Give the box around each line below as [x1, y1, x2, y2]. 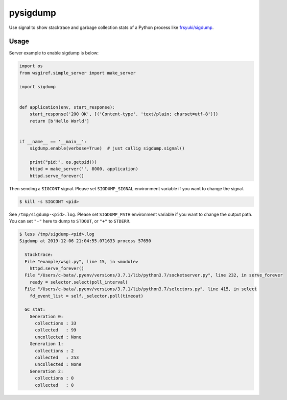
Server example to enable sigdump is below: [9, 50, 99, 56]
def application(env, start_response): [19, 104, 115, 110]
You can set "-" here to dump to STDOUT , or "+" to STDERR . [9, 218, 131, 224]
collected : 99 [35, 327, 77, 333]
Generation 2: [29, 368, 64, 374]
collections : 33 [35, 321, 77, 326]
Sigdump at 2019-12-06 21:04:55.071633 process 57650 [19, 238, 151, 244]
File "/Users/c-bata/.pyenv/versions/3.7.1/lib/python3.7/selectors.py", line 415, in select [24, 286, 257, 292]
